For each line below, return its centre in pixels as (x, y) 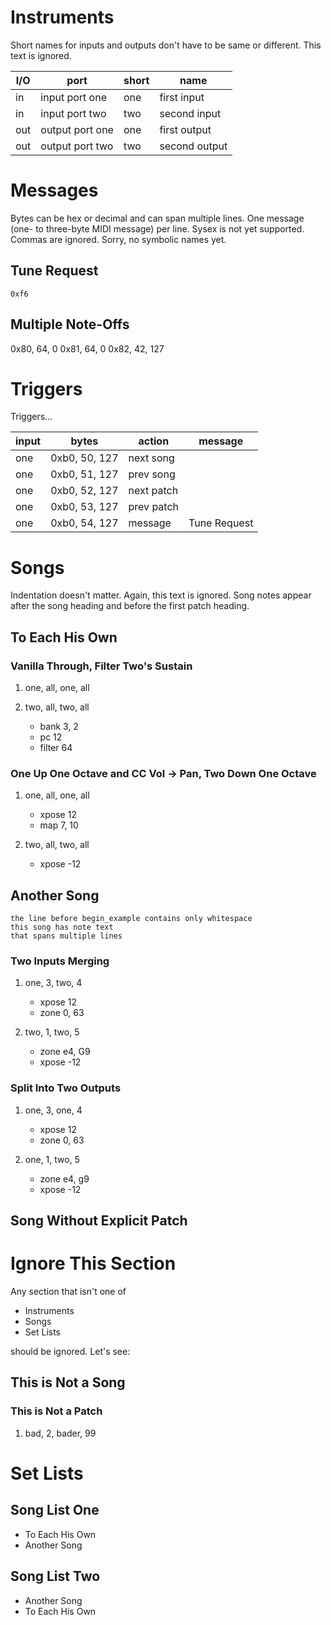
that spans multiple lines (66, 936)
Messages (54, 190)
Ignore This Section (93, 1263)
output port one (77, 129)
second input (190, 113)
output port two (77, 146)
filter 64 (56, 748)
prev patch (154, 507)
